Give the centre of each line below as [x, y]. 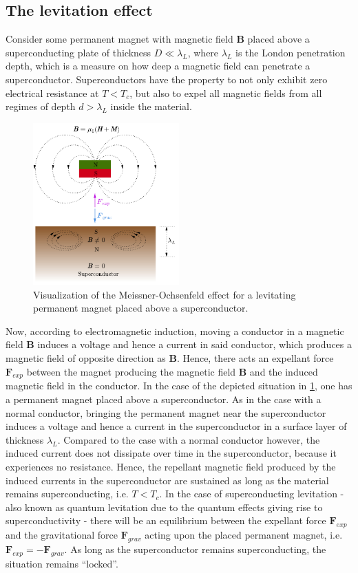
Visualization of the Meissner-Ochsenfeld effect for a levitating [165, 294]
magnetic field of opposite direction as [86, 358]
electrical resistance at [52, 93]
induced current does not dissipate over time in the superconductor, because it [171, 453]
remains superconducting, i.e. [67, 494]
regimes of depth [41, 106]
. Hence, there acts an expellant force [255, 358]
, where [203, 52]
